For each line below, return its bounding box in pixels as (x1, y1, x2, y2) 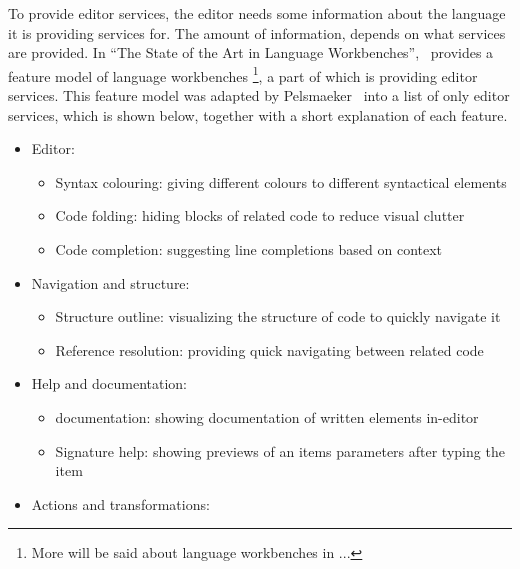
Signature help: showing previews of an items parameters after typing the (55, 440, 505, 461)
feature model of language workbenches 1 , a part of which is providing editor (8, 62, 478, 86)
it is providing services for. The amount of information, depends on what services (8, 22, 506, 43)
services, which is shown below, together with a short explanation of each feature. (8, 104, 508, 125)
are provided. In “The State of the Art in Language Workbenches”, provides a (8, 42, 494, 63)
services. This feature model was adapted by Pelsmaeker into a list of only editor (8, 85, 510, 106)
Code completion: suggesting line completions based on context (55, 239, 443, 259)
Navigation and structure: (31, 272, 190, 293)
